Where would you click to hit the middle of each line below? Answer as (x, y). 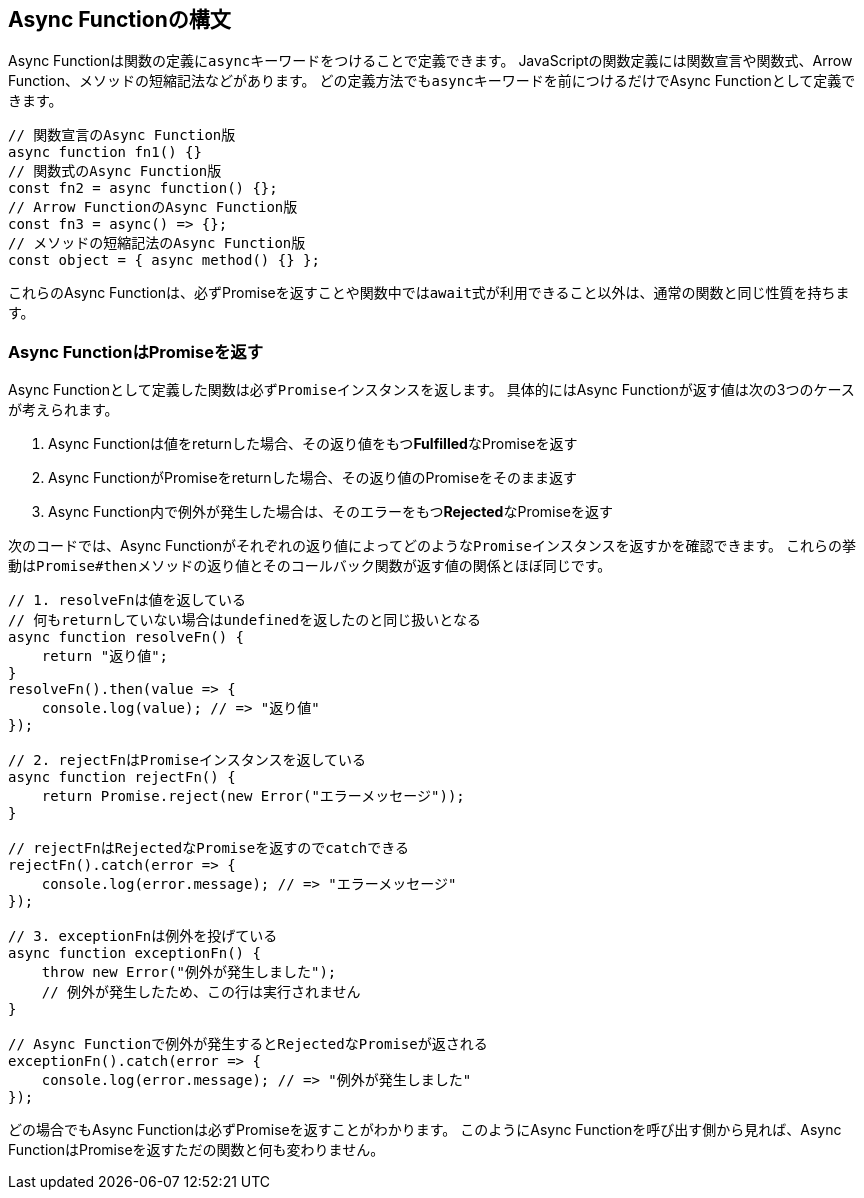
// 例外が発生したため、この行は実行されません (201, 992)
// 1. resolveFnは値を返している (127, 600)
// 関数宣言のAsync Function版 (122, 135)
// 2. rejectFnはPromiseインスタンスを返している (187, 760)
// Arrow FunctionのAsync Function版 (153, 207)
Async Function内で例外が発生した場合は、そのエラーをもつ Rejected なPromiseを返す (331, 512)
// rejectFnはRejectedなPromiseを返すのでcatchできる (209, 848)
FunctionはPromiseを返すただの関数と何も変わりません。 (196, 1150)
